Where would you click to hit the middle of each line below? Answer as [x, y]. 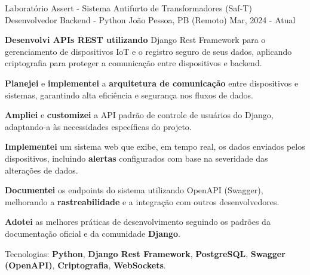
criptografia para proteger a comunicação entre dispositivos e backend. [133, 63]
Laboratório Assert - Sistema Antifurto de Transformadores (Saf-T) [128, 8]
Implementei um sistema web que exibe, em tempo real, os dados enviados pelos [155, 146]
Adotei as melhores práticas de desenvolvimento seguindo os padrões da [138, 222]
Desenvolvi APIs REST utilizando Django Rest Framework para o [135, 40]
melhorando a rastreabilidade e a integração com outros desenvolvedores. [142, 201]
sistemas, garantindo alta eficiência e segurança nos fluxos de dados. [129, 95]
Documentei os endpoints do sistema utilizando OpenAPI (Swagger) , [134, 190]
